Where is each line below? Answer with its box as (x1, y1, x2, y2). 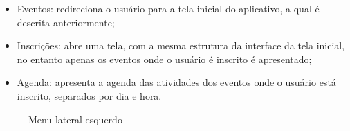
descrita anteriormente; (17, 15, 115, 29)
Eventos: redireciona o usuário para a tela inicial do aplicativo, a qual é (17, 1, 320, 15)
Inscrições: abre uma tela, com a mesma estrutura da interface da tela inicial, (17, 38, 345, 53)
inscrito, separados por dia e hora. (17, 88, 162, 103)
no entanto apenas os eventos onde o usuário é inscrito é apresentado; (17, 51, 312, 66)
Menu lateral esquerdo (28, 112, 122, 126)
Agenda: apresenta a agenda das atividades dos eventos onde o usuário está (17, 75, 336, 89)
